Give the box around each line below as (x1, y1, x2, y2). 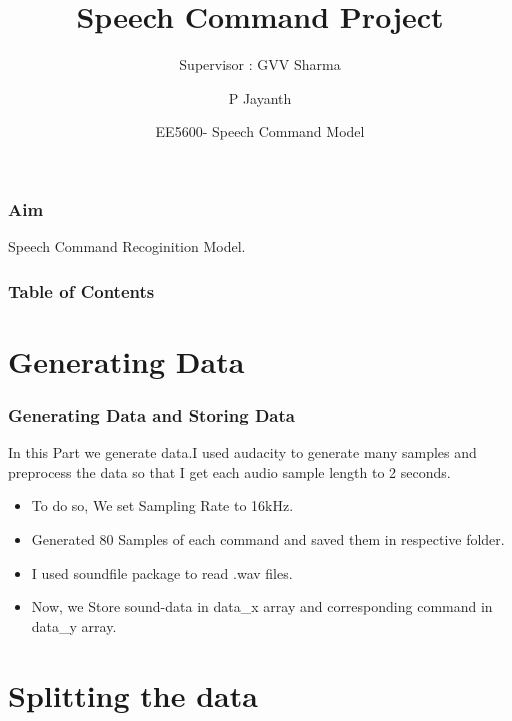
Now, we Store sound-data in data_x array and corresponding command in (31, 596, 493, 617)
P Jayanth (228, 87, 292, 108)
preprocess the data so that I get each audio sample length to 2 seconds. (8, 461, 451, 482)
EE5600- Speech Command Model (155, 121, 365, 142)
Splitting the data (8, 674, 258, 715)
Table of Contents (8, 278, 155, 303)
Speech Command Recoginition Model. (8, 236, 246, 257)
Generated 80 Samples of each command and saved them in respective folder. (31, 529, 505, 550)
